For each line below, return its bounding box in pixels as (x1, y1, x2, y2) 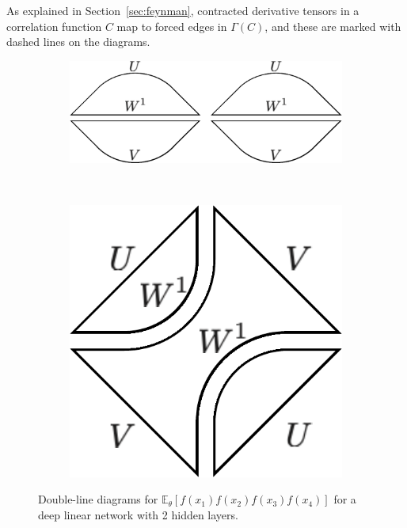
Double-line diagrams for (38, 491, 158, 507)
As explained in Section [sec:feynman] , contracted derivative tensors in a (6, 2, 359, 18)
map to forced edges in (116, 17, 227, 34)
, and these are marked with (264, 17, 401, 34)
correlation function (6, 17, 102, 34)
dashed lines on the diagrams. (6, 33, 150, 50)
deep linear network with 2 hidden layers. (38, 506, 238, 522)
